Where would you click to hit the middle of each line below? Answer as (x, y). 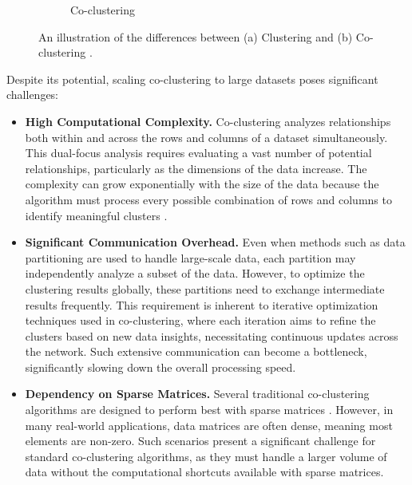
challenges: (33, 95)
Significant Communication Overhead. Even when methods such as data (215, 242)
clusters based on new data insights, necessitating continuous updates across (212, 335)
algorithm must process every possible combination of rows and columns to (208, 199)
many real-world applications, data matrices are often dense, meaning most (209, 425)
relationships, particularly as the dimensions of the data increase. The (196, 168)
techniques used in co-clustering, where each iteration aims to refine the (200, 320)
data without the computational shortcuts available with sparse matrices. (204, 472)
